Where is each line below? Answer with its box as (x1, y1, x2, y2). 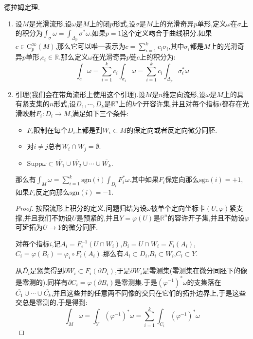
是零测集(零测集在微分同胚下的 (142, 265, 241, 276)
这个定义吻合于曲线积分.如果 (121, 28, 212, 38)
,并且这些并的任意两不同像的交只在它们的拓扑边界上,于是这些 (51, 287, 246, 298)
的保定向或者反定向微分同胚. (126, 124, 217, 135)
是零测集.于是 (114, 277, 158, 287)
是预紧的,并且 (76, 212, 120, 222)
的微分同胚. (62, 222, 98, 232)
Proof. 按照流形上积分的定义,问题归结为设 (15, 203, 147, 213)
